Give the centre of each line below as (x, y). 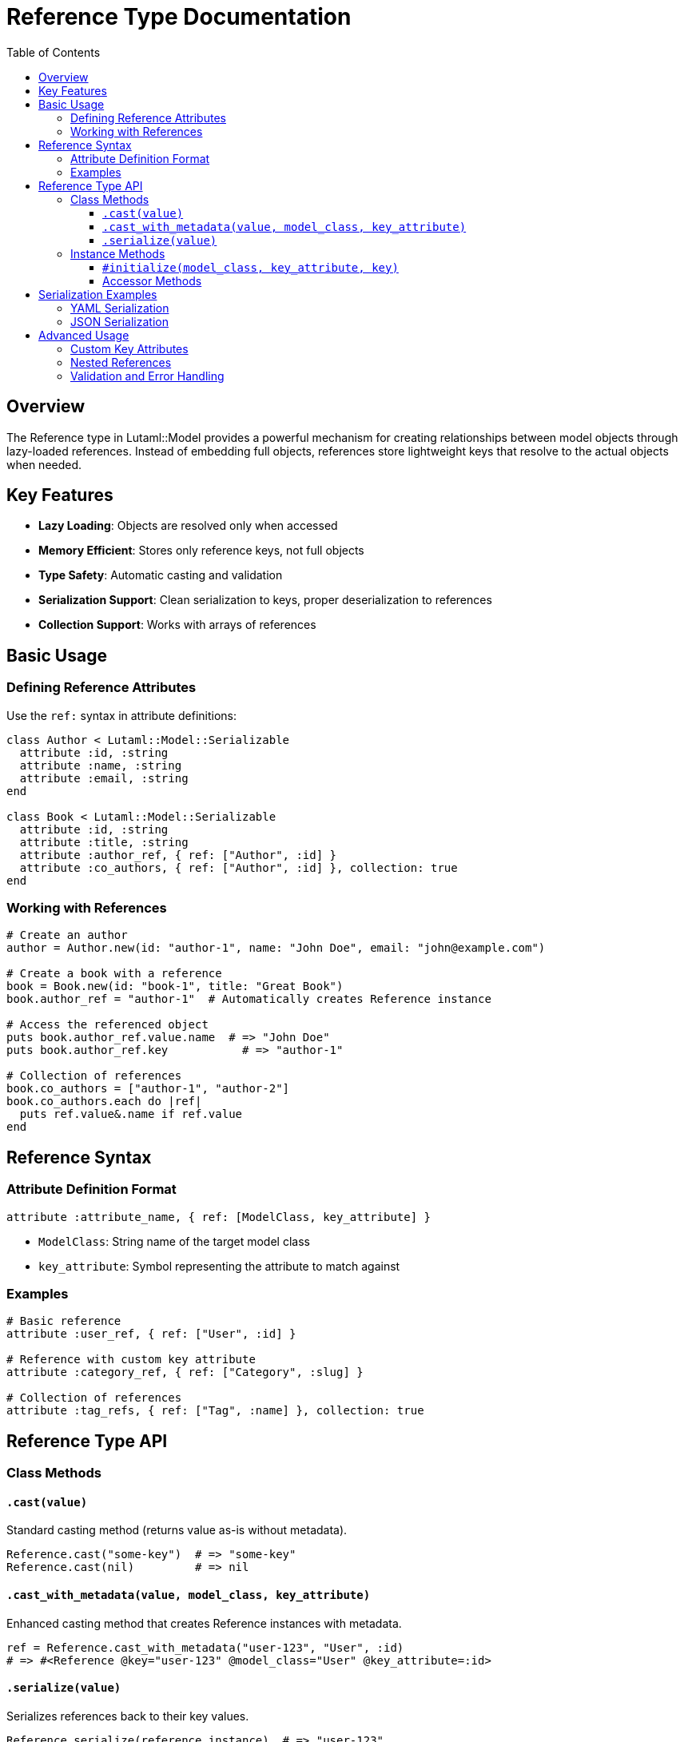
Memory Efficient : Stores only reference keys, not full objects (201, 551)
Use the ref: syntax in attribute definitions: (121, 715)
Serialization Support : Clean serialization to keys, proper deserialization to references (265, 600)
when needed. (44, 464)
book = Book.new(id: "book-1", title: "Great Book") (175, 986)
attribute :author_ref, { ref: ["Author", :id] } (178, 855)
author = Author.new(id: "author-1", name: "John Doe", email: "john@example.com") (276, 948)
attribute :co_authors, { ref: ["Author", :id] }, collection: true (239, 867)
